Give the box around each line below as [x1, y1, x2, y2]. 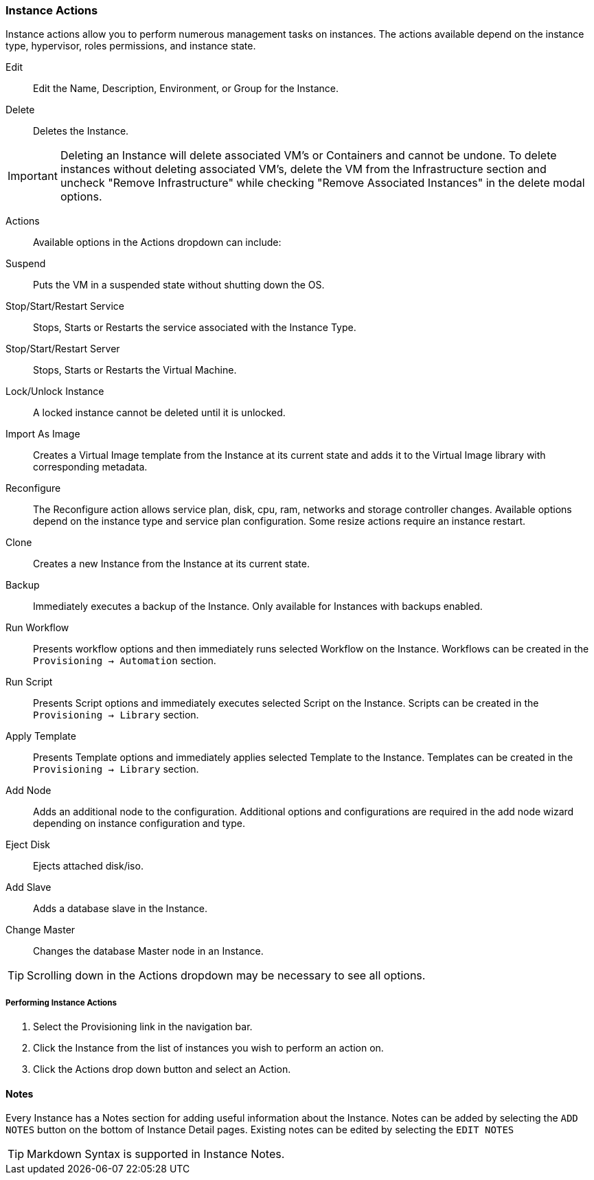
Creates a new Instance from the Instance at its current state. [33, 558, 310, 570]
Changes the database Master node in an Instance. [33, 945, 264, 957]
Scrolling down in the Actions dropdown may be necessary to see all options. [27, 968, 426, 983]
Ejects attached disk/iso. [33, 860, 144, 872]
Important [8, 169, 58, 183]
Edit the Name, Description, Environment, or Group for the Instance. [33, 82, 339, 95]
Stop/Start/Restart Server [5, 343, 120, 355]
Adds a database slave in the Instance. [33, 903, 208, 915]
